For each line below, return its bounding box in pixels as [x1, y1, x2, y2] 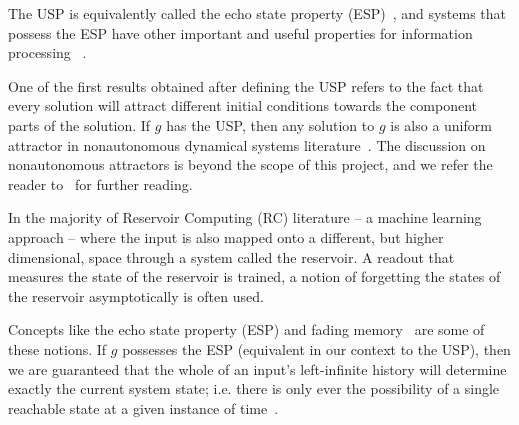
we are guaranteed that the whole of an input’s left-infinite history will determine [8, 358, 507, 379]
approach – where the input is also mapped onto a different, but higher [8, 226, 444, 247]
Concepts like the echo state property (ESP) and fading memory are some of [8, 319, 485, 340]
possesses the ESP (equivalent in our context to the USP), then [122, 338, 511, 359]
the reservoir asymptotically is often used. [8, 285, 264, 306]
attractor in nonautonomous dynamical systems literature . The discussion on [8, 134, 486, 155]
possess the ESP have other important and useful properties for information [8, 22, 473, 43]
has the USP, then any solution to [166, 114, 375, 135]
